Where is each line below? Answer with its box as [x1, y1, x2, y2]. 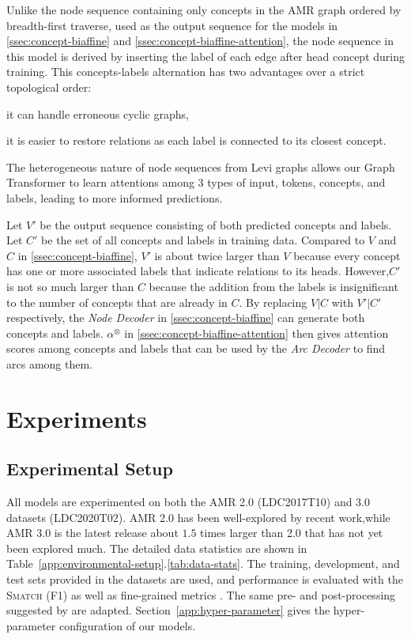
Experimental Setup [6, 456, 173, 481]
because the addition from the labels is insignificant [149, 278, 398, 294]
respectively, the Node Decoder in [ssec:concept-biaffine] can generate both [6, 309, 365, 326]
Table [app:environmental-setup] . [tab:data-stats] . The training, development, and [6, 555, 400, 572]
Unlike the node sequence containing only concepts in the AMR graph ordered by [6, 2, 402, 17]
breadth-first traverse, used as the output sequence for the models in [6, 17, 338, 33]
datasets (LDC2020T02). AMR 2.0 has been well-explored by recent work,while [6, 509, 390, 525]
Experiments [6, 402, 147, 434]
